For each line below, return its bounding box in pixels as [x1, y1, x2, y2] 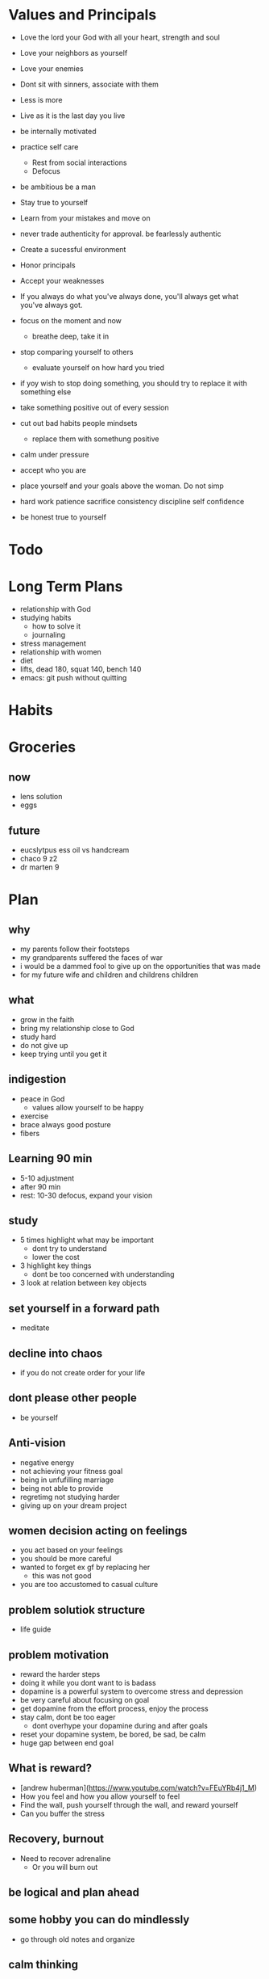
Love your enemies [19, 63, 84, 74]
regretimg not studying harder [19, 1492, 120, 1501]
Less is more [19, 95, 63, 104]
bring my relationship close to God [19, 1023, 134, 1033]
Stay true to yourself [19, 197, 89, 207]
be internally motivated [19, 126, 97, 136]
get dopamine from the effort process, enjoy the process [19, 1703, 209, 1713]
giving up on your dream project [19, 1501, 127, 1510]
